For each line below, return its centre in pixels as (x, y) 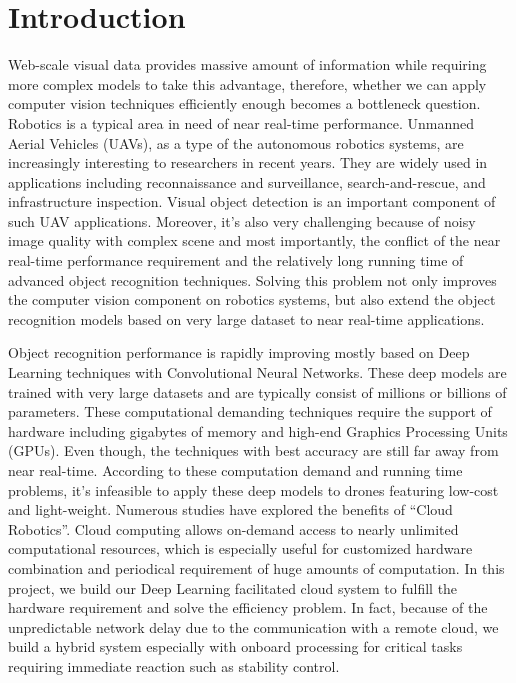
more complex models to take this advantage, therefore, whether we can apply (247, 83)
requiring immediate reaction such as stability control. (174, 665)
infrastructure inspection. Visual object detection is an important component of (252, 201)
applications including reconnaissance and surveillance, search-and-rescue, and (247, 181)
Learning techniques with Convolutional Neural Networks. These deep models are (257, 372)
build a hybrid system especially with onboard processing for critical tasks (235, 646)
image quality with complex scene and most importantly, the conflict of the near (254, 240)
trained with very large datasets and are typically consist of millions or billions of (257, 391)
